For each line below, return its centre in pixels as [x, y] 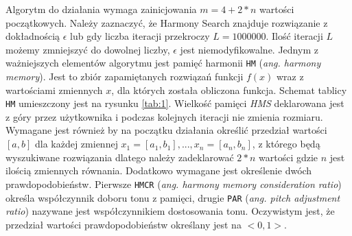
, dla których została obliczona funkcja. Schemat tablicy [229, 90]
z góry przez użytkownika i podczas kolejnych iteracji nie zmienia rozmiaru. [164, 116]
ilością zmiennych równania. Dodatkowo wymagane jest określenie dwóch [159, 170]
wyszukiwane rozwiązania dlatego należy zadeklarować [120, 157]
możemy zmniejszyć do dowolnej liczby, [88, 49]
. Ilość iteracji [294, 36]
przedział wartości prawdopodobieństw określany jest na [124, 224]
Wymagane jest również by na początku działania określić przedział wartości [166, 130]
